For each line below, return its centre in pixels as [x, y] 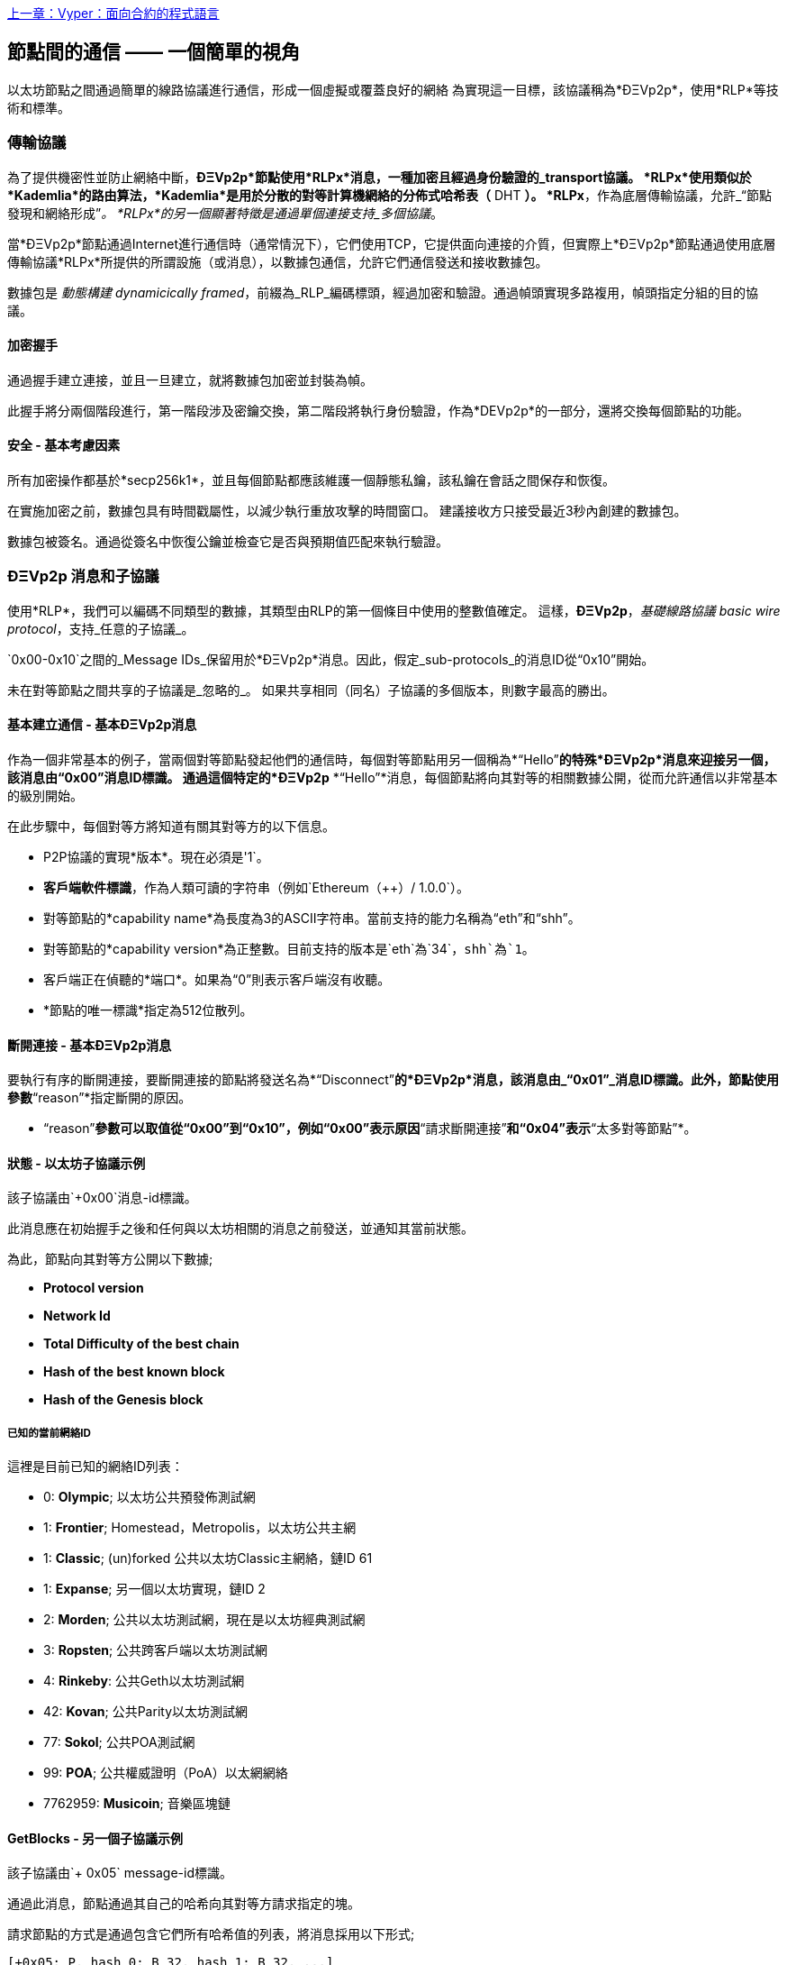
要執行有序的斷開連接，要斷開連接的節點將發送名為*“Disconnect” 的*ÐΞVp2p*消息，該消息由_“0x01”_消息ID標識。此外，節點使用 [393, 1080]
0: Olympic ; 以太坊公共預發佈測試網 [149, 1497]
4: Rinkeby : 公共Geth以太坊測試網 [144, 1681]
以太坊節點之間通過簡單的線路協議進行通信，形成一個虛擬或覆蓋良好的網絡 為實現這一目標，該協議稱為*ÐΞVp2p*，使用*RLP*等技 [393, 89]
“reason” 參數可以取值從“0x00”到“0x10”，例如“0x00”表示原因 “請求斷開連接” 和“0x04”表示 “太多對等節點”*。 [370, 1129]
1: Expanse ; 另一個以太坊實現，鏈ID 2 [154, 1589]
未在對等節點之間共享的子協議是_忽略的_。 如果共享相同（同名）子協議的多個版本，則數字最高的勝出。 [311, 690]
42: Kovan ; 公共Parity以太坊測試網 [145, 1712]
